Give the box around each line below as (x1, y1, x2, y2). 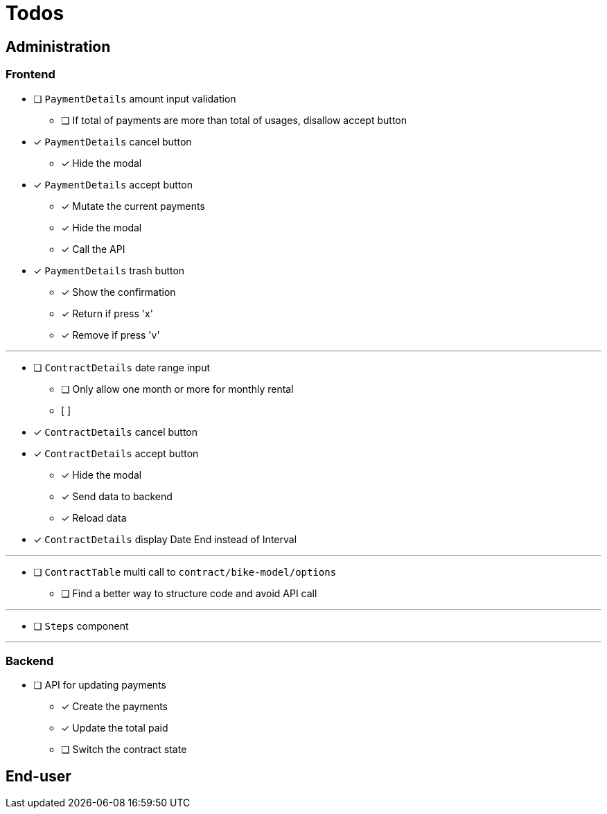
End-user (6, 767, 71, 785)
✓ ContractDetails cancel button (33, 425, 197, 438)
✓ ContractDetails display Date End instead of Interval (33, 533, 297, 545)
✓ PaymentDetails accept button (33, 178, 193, 191)
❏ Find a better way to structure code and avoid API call (61, 587, 317, 599)
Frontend (6, 67, 55, 82)
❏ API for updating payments (33, 679, 166, 691)
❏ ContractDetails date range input (33, 361, 211, 373)
